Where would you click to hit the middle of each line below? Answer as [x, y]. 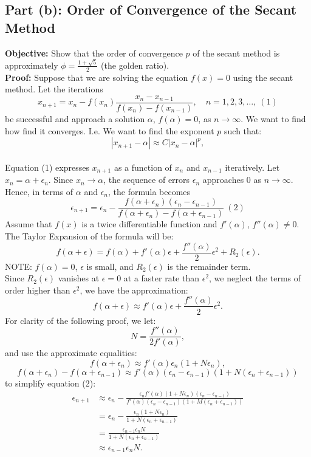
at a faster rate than [162, 278]
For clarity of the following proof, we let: [80, 320]
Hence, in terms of [39, 191]
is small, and [110, 266]
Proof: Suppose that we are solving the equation [97, 77]
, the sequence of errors [147, 180]
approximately [32, 65]
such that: [243, 130]
